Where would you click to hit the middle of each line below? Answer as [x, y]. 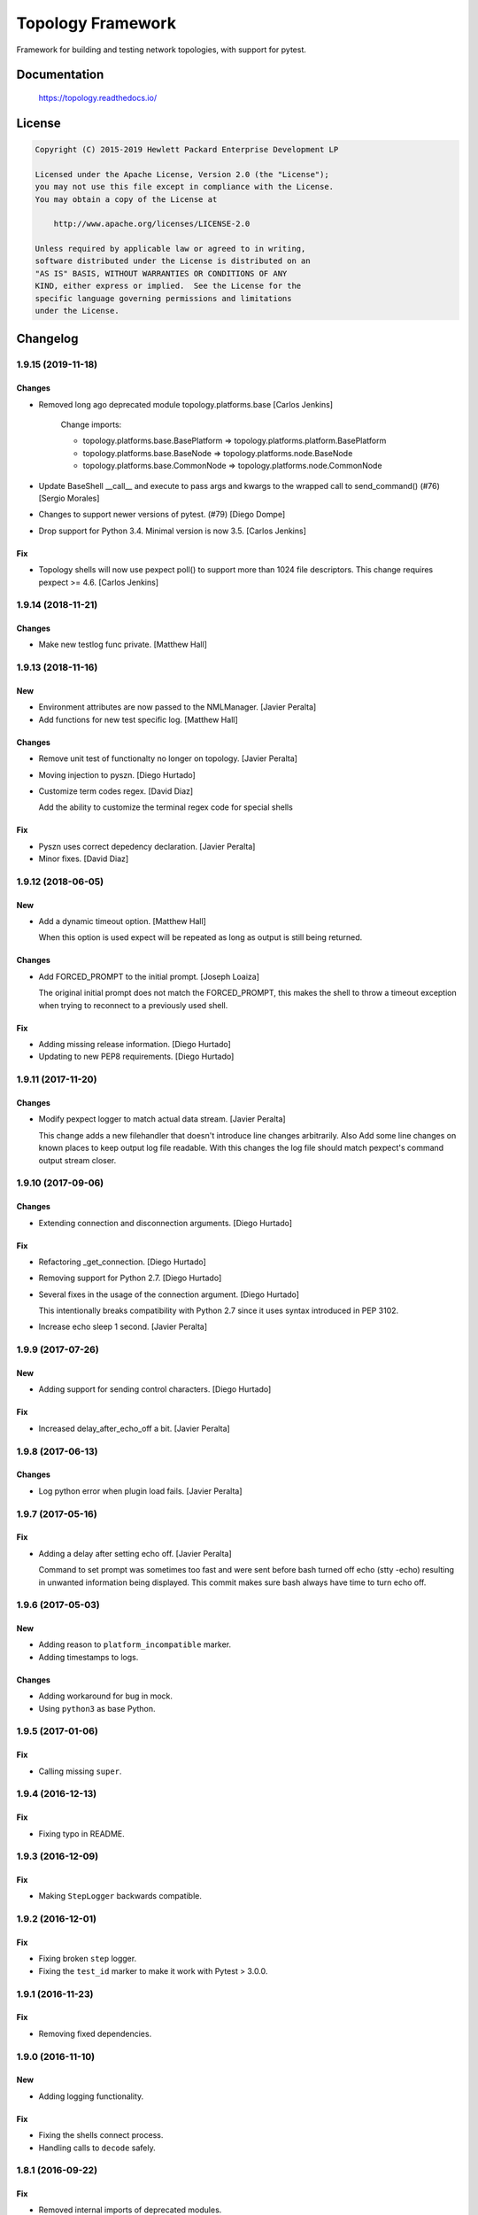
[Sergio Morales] [69, 498]
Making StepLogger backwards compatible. [120, 1896]
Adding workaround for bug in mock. [105, 1696]
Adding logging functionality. [91, 2096]
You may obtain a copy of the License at [126, 199]
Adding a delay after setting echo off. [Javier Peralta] [135, 1553]
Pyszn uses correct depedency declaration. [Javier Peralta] [147, 846]
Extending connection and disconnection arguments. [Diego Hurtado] [165, 1223]
